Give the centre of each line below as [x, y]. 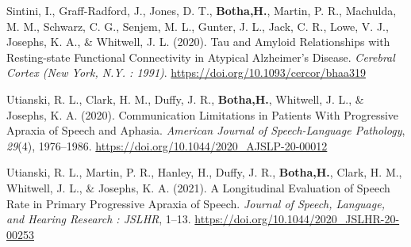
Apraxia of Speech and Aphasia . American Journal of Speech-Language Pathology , [206, 130]
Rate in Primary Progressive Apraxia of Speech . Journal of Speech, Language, [196, 203]
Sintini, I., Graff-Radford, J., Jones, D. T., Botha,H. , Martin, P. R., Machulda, [202, 10]
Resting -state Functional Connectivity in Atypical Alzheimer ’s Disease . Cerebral [201, 57]
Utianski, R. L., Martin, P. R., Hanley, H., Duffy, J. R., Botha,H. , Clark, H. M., [204, 172]
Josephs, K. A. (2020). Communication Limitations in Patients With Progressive [203, 114]
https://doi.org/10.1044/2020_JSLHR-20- [297, 219]
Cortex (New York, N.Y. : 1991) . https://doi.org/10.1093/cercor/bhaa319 [186, 72]
